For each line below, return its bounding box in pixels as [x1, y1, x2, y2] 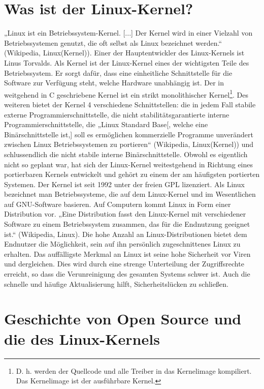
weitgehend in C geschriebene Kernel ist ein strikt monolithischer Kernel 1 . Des [4, 87, 249, 100]
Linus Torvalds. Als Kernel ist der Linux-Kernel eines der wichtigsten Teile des [4, 57, 249, 68]
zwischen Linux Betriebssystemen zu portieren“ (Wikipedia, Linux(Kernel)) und [4, 139, 254, 149]
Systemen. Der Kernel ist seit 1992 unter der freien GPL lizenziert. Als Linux [4, 178, 245, 189]
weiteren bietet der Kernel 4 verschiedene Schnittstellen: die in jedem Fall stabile [4, 99, 256, 109]
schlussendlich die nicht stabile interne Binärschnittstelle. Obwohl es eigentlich [4, 148, 248, 159]
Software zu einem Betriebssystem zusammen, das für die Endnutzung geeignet [4, 219, 250, 229]
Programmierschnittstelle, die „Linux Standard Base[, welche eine [4, 119, 208, 130]
